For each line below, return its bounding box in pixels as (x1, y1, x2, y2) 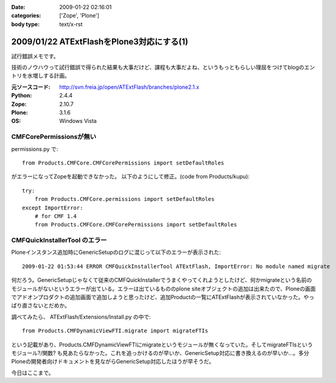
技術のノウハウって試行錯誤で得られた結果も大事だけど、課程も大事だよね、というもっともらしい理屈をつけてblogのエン (11, 64, 315, 71)
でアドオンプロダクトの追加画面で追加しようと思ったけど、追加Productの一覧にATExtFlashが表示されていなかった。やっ (11, 293, 315, 301)
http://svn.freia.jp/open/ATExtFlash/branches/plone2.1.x (59, 83, 200, 91)
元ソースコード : (11, 83, 51, 91)
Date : (11, 4, 26, 10)
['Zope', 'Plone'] (59, 12, 100, 19)
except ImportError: (22, 204, 83, 211)
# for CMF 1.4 (34, 213, 77, 219)
